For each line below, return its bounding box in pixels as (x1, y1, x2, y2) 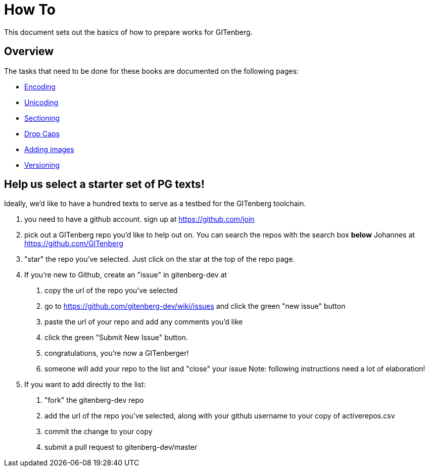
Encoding (24, 82, 56, 91)
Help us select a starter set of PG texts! (4, 178, 205, 191)
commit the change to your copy (44, 427, 153, 436)
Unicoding (24, 98, 59, 107)
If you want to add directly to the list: (24, 380, 146, 389)
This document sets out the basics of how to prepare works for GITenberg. (4, 27, 253, 36)
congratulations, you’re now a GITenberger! (44, 349, 189, 358)
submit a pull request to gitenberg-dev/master (44, 443, 198, 452)
